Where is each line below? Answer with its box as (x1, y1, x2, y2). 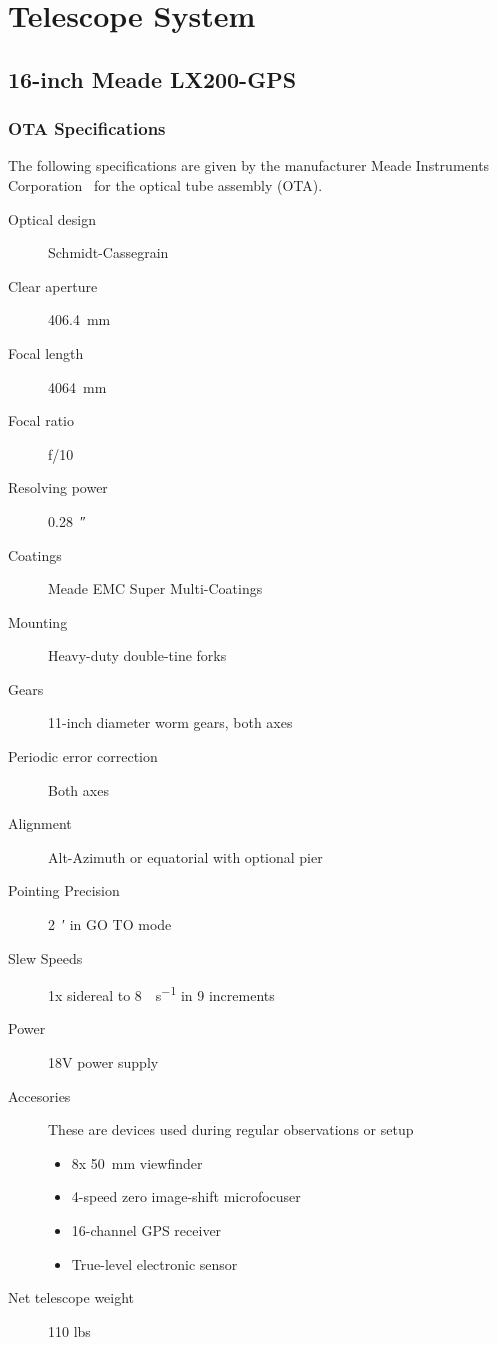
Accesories (8, 1085, 71, 1106)
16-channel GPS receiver (71, 1220, 222, 1241)
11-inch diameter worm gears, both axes (48, 712, 293, 733)
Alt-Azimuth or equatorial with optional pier (48, 846, 323, 867)
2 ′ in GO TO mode (48, 914, 172, 935)
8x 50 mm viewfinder (71, 1152, 203, 1173)
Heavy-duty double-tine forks (48, 645, 227, 666)
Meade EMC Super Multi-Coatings (48, 578, 263, 599)
